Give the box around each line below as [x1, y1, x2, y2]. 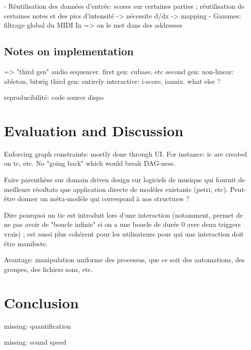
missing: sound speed [4, 337, 67, 347]
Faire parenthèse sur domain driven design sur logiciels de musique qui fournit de [4, 175, 245, 185]
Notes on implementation [4, 44, 134, 59]
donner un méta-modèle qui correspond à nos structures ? [17, 193, 189, 204]
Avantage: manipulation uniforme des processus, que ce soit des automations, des [4, 255, 245, 265]
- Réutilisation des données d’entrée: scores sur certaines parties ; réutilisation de [4, 1, 245, 11]
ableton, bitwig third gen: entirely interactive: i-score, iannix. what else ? [4, 76, 220, 86]
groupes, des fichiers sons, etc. [4, 264, 93, 274]
